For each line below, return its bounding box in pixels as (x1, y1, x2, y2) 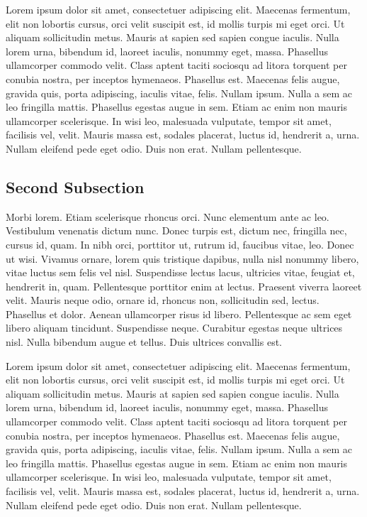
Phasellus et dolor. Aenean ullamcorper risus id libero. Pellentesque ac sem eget (6, 306, 352, 321)
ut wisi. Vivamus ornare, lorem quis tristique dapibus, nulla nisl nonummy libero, (6, 251, 359, 266)
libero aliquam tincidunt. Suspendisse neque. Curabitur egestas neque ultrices (6, 320, 343, 335)
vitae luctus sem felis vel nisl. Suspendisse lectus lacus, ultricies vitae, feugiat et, (6, 265, 355, 280)
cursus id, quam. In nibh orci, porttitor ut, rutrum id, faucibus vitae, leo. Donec (6, 236, 354, 251)
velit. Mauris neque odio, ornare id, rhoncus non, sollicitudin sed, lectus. (6, 293, 320, 308)
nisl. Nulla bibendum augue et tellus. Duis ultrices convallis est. (6, 334, 282, 349)
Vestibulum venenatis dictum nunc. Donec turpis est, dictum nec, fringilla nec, (6, 223, 347, 238)
